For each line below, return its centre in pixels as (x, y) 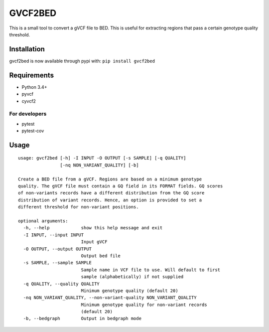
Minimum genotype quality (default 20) (130, 291)
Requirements (32, 75)
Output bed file (101, 256)
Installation (27, 49)
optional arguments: (43, 221)
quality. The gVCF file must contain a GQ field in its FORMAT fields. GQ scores (121, 186)
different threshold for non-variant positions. (78, 207)
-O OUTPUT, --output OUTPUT (58, 249)
